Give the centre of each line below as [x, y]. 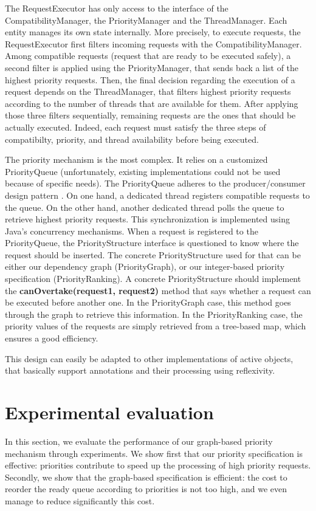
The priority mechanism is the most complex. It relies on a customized [136, 159]
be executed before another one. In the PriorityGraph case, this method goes [148, 302]
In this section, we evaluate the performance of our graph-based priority [139, 441]
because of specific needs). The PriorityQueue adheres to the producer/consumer [155, 183]
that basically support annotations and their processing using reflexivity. [140, 370]
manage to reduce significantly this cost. [80, 500]
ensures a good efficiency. [52, 338]
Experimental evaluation [109, 412]
